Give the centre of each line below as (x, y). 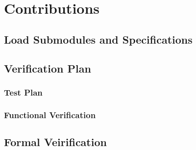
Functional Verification (50, 114)
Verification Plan (48, 68)
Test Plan (23, 92)
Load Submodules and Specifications (98, 39)
